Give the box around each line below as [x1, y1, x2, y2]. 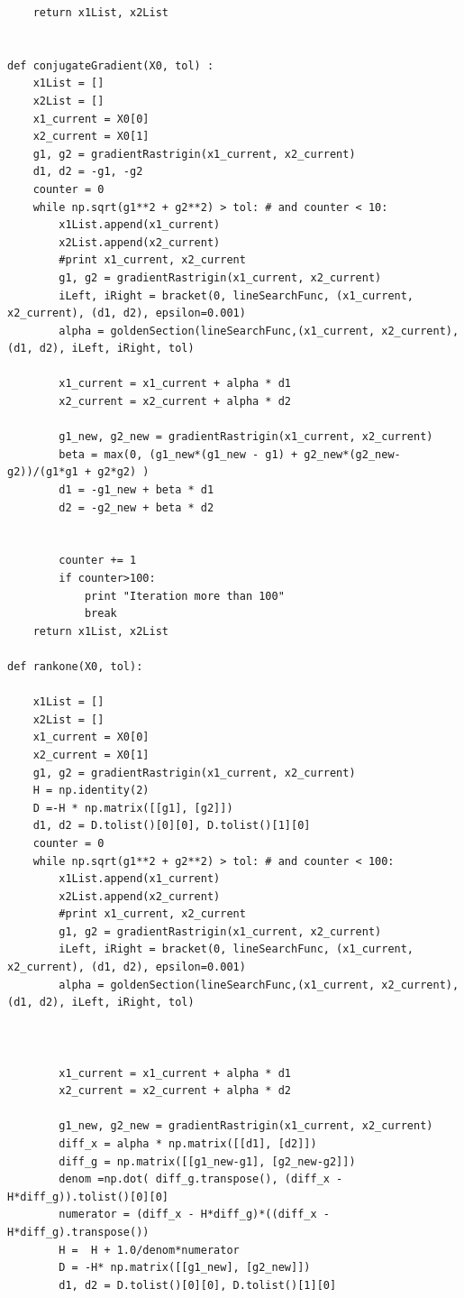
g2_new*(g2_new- [304, 447, 401, 461]
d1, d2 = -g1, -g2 [32, 165, 143, 179]
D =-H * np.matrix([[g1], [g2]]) [32, 801, 233, 815]
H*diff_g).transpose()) [7, 1225, 150, 1238]
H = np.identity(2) [32, 784, 150, 797]
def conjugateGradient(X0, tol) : [7, 59, 214, 72]
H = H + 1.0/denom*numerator [59, 1243, 240, 1257]
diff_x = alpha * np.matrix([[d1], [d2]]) [59, 1137, 317, 1150]
